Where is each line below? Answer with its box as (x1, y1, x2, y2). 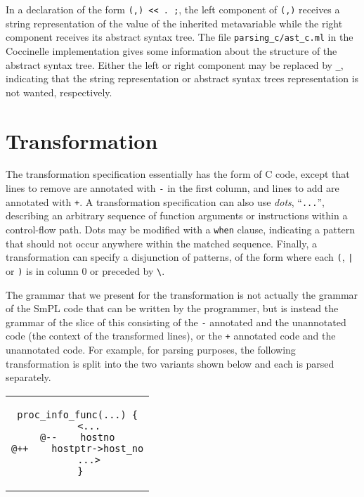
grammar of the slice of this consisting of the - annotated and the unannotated (6, 314, 346, 329)
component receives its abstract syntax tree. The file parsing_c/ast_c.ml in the (6, 30, 353, 44)
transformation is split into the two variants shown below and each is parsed (6, 356, 334, 370)
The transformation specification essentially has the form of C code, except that (6, 167, 350, 181)
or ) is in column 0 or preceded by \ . (6, 263, 165, 278)
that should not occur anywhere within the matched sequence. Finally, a (6, 235, 318, 250)
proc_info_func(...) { (17, 408, 138, 420)
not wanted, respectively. (6, 84, 112, 99)
